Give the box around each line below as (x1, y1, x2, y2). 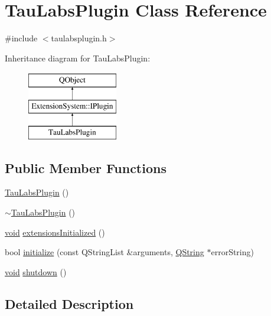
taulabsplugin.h (51, 32, 107, 44)
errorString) (211, 246, 254, 258)
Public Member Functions (5, 158, 166, 177)
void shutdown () (5, 265, 67, 278)
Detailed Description (5, 294, 134, 312)
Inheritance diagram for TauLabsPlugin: (5, 51, 151, 64)
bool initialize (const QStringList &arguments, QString (5, 246, 204, 258)
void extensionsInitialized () (5, 226, 105, 238)
